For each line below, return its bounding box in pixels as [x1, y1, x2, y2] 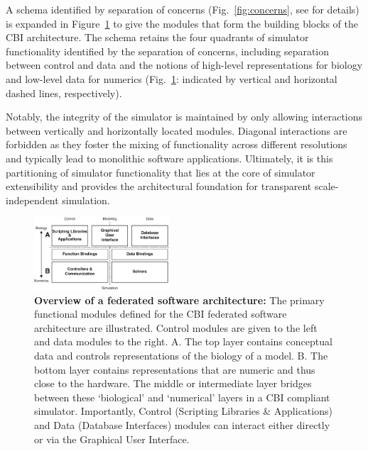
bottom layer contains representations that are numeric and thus [34, 362, 315, 377]
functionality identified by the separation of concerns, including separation [6, 43, 330, 58]
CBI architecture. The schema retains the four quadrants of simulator [6, 30, 309, 45]
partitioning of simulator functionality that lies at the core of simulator [6, 165, 315, 179]
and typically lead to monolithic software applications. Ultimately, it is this [6, 150, 333, 165]
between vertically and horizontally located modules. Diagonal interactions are [6, 123, 347, 138]
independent [6, 192, 59, 207]
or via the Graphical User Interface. [34, 431, 190, 446]
